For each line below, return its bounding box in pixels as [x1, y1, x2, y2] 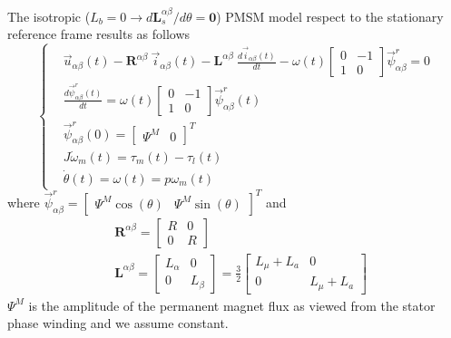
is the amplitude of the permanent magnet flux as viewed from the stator [28, 295, 436, 314]
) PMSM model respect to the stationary [216, 6, 444, 25]
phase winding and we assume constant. [7, 314, 229, 333]
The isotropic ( [7, 6, 91, 25]
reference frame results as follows [7, 24, 191, 43]
